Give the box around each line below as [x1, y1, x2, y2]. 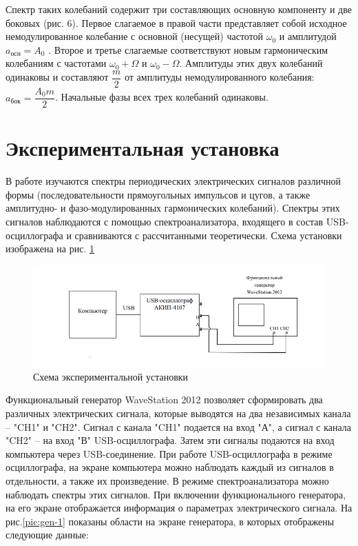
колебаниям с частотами [6, 56, 107, 70]
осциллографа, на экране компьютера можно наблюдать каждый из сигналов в [6, 460, 334, 474]
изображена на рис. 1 [6, 241, 94, 256]
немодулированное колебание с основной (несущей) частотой [6, 29, 264, 43]
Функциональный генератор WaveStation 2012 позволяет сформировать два [6, 392, 323, 407]
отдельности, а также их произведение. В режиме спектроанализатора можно [6, 473, 329, 487]
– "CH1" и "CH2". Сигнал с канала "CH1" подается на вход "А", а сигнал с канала [6, 419, 352, 434]
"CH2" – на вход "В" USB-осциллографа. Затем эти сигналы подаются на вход [6, 433, 335, 447]
